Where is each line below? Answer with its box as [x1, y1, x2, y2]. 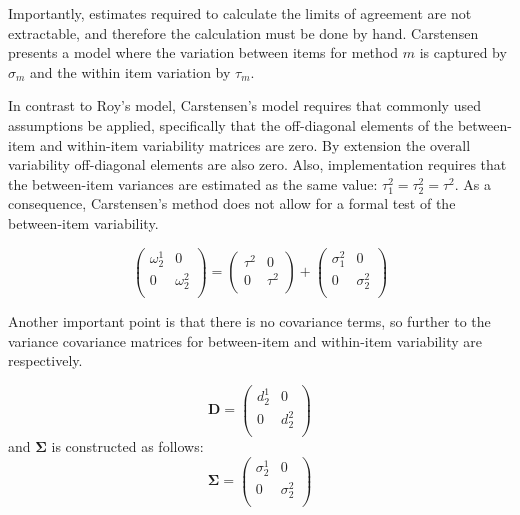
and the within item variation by [30, 61, 231, 82]
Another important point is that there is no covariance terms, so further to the [8, 311, 491, 332]
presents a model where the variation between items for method [8, 42, 399, 63]
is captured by [419, 42, 507, 63]
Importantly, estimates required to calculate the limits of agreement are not [8, 3, 472, 23]
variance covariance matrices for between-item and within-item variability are [8, 330, 482, 351]
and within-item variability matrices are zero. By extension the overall [39, 134, 471, 155]
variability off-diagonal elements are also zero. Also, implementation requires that [8, 154, 507, 175]
